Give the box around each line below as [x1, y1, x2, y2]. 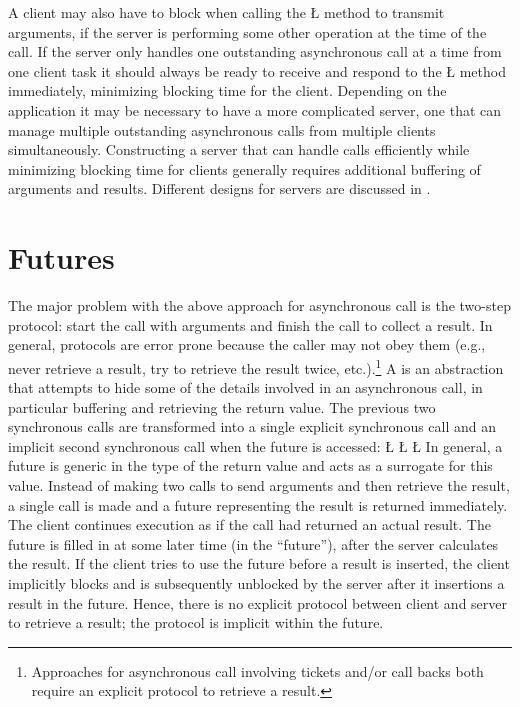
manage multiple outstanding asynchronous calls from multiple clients [8, 119, 436, 140]
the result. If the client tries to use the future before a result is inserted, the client [8, 553, 510, 574]
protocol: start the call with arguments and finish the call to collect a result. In [8, 314, 493, 335]
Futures [8, 237, 115, 278]
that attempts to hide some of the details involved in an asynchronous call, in [8, 377, 483, 398]
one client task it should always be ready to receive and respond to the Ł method [8, 60, 506, 81]
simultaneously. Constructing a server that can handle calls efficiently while [8, 139, 470, 160]
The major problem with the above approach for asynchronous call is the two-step [8, 295, 511, 316]
